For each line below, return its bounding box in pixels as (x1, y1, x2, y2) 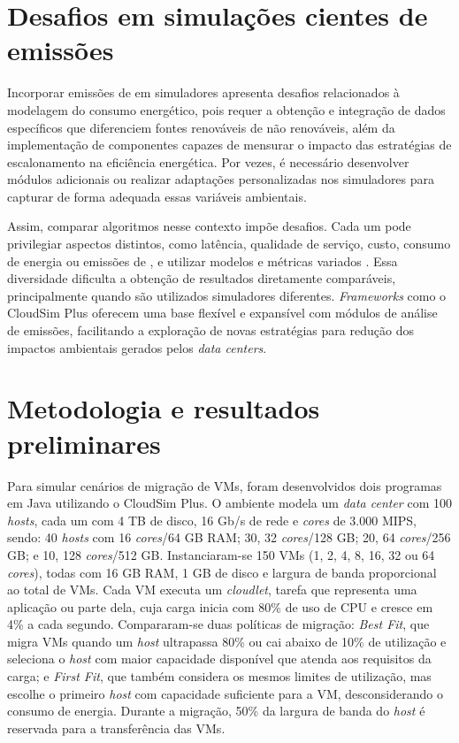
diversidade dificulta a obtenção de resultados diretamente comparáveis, (7, 269, 396, 287)
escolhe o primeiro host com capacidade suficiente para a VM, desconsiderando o (7, 684, 443, 702)
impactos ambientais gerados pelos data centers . (7, 338, 267, 356)
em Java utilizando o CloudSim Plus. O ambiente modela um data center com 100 (7, 494, 452, 512)
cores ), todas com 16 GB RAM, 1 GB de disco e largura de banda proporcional (7, 563, 437, 581)
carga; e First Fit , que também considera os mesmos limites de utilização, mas (7, 667, 432, 686)
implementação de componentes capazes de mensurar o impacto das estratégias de (7, 135, 452, 154)
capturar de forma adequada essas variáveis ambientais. (7, 187, 307, 205)
